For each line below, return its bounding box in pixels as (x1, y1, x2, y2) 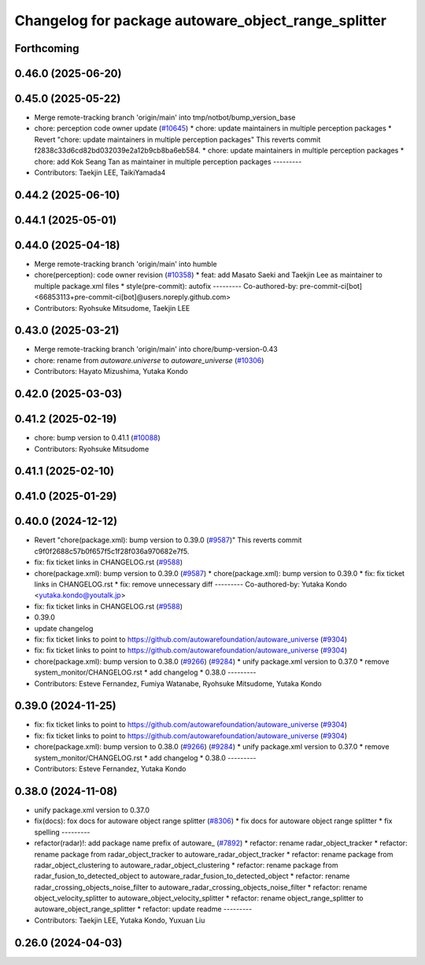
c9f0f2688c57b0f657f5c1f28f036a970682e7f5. (34, 546, 190, 556)
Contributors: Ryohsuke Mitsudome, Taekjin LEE (34, 303, 190, 312)
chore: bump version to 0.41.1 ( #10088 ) (34, 433, 161, 442)
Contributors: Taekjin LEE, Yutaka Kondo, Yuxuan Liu (34, 915, 205, 925)
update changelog (34, 623, 94, 633)
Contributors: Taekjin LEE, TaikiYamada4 (34, 168, 166, 177)
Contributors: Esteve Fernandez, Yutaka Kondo (34, 764, 187, 774)
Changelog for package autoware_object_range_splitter (14, 12, 387, 29)
